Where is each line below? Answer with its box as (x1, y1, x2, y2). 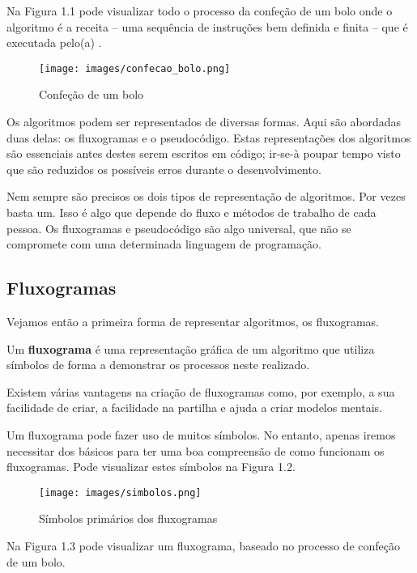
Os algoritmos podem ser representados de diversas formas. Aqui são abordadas (6, 113, 402, 130)
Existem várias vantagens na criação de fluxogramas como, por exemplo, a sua (6, 383, 395, 400)
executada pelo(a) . (6, 34, 102, 51)
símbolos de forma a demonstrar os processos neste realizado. (6, 356, 310, 373)
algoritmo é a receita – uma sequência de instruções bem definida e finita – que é (6, 18, 408, 35)
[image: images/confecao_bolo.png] (39, 62, 231, 74)
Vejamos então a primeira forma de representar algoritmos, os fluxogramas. (6, 312, 379, 329)
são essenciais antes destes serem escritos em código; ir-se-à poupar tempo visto (6, 145, 401, 162)
